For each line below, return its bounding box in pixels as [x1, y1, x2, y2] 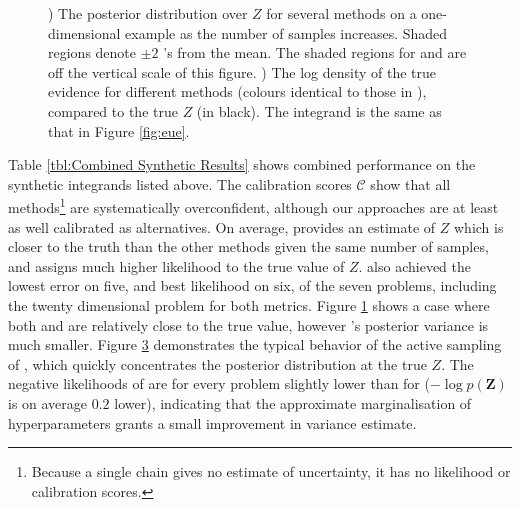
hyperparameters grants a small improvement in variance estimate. [8, 412, 417, 433]
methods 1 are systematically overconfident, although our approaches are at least [8, 194, 499, 217]
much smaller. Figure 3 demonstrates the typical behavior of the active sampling [8, 334, 502, 355]
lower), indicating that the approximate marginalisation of [114, 392, 472, 413]
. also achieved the [358, 255, 471, 276]
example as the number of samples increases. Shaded [125, 22, 448, 43]
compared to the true [48, 100, 178, 121]
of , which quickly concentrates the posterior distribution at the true [8, 353, 427, 374]
